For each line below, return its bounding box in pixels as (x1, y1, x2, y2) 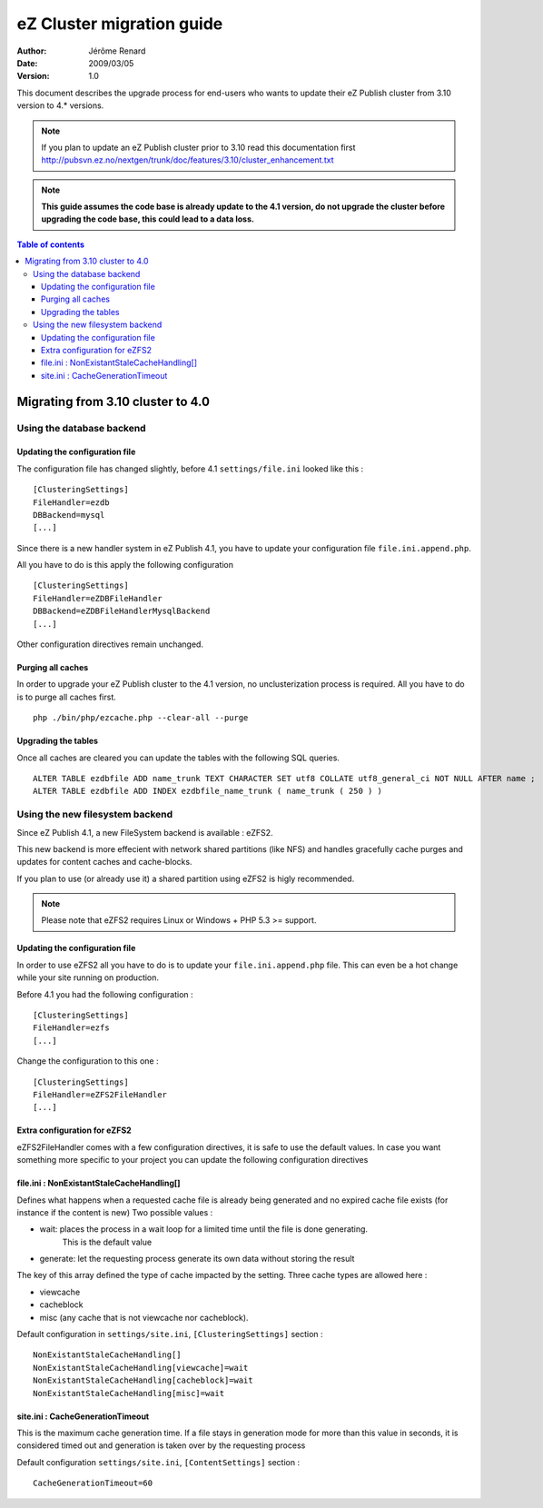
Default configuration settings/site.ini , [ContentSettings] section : (16, 1456, 300, 1467)
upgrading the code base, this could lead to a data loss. (41, 213, 254, 224)
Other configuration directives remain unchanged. (16, 639, 204, 650)
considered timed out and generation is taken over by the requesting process (16, 1440, 306, 1451)
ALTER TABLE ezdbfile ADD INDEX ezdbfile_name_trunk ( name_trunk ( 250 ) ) (33, 786, 383, 797)
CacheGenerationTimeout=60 (33, 1478, 153, 1489)
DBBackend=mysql (33, 510, 105, 520)
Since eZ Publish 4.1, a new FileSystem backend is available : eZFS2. (16, 827, 273, 838)
